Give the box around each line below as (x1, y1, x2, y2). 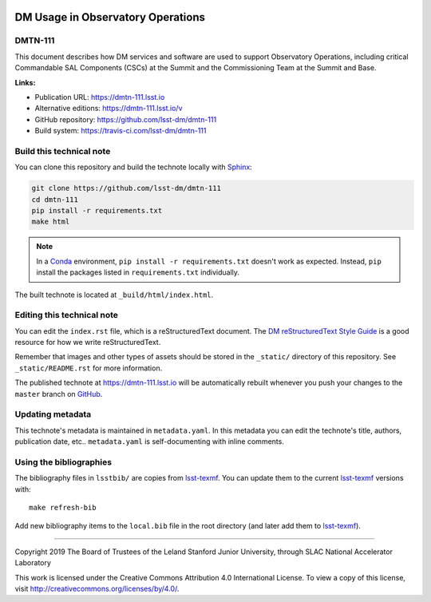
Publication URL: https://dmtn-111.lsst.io (34, 92, 165, 101)
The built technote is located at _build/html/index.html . (14, 290, 214, 299)
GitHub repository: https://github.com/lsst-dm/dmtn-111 (34, 114, 217, 124)
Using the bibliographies (14, 456, 112, 467)
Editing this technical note (14, 310, 119, 321)
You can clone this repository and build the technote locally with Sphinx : (14, 162, 253, 172)
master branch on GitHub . (14, 389, 103, 398)
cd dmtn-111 (31, 195, 79, 204)
